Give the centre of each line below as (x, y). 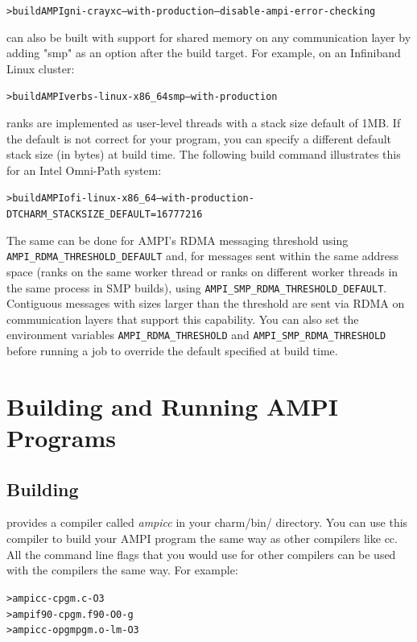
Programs (61, 438)
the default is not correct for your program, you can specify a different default (199, 138)
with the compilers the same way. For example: (122, 570)
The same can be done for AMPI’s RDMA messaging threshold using (178, 240)
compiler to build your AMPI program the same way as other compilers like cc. (202, 538)
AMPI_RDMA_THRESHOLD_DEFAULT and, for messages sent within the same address (203, 256)
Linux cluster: (41, 68)
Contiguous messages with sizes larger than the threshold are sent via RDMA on (206, 303)
